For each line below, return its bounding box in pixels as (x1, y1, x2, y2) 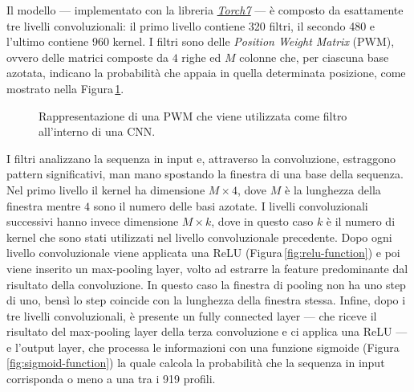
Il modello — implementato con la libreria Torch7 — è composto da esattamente (6, 2, 404, 18)
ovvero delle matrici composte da (6, 48, 168, 65)
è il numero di (326, 213, 396, 230)
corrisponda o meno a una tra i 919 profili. (6, 370, 216, 387)
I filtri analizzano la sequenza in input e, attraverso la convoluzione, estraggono (6, 149, 396, 166)
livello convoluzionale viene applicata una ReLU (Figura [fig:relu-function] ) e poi (6, 244, 400, 261)
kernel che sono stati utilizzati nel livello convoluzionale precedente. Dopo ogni (6, 228, 392, 245)
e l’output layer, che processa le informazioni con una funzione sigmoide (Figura (6, 338, 400, 355)
